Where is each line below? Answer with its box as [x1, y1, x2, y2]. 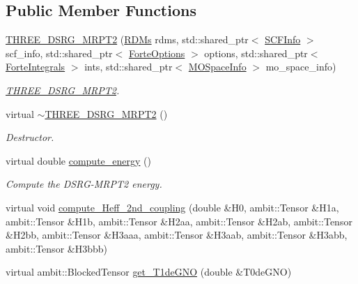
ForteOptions [128, 45, 185, 60]
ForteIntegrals [6, 59, 65, 74]
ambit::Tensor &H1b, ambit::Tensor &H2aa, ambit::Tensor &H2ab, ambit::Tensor [6, 214, 352, 228]
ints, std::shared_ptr [84, 59, 173, 74]
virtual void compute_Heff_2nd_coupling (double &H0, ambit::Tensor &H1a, [6, 200, 339, 214]
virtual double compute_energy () [6, 153, 151, 167]
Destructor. [6, 130, 54, 144]
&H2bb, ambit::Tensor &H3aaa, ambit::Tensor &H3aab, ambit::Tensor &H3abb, [6, 227, 348, 242]
